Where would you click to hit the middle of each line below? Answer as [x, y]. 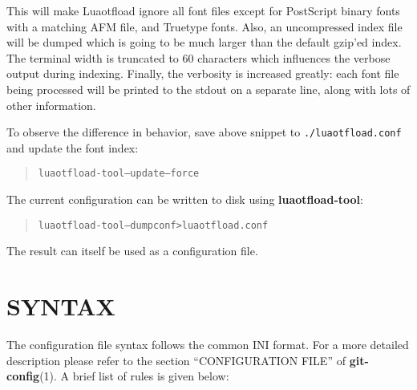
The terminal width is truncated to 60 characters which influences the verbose [198, 57]
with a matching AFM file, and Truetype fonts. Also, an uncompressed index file [204, 26]
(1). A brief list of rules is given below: [134, 376]
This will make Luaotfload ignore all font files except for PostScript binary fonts [203, 10]
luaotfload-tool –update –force [119, 174]
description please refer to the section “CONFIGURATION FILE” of [176, 360]
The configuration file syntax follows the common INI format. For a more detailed [208, 345]
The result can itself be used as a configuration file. [132, 251]
